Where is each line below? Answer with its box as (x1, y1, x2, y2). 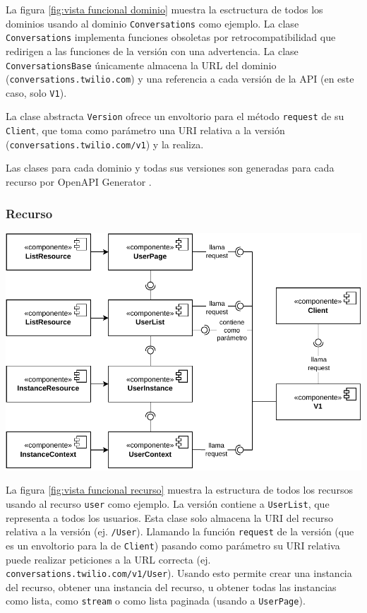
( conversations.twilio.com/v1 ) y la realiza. (6, 136, 204, 151)
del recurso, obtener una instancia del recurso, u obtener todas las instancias (6, 579, 337, 594)
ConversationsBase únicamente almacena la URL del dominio (6, 57, 277, 72)
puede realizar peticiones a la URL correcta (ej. (6, 552, 211, 566)
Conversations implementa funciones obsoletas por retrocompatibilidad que (6, 30, 336, 44)
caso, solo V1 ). (6, 85, 67, 100)
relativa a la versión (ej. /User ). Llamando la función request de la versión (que (6, 524, 354, 539)
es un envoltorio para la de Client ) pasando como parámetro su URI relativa (6, 537, 340, 552)
